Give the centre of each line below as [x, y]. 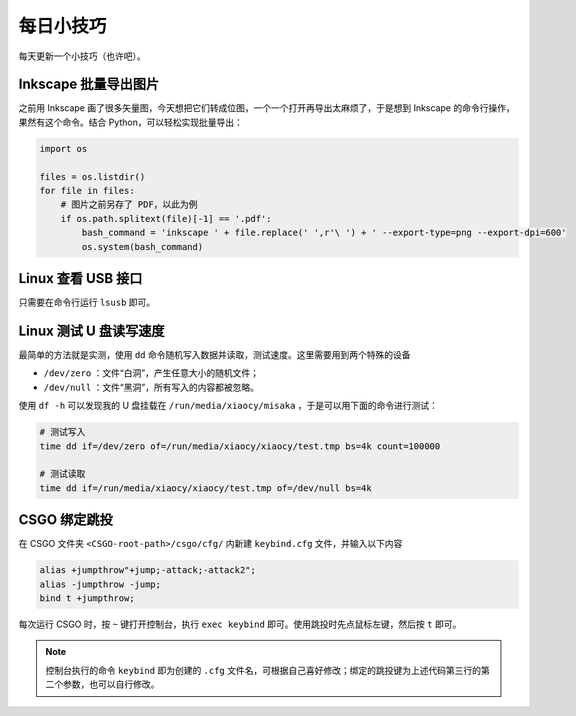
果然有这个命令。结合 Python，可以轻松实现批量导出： [131, 122]
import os [63, 148]
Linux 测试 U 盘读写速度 [91, 330]
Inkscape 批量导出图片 [89, 84]
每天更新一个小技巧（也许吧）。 [82, 56]
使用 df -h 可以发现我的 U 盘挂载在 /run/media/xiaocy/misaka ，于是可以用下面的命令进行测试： [228, 406]
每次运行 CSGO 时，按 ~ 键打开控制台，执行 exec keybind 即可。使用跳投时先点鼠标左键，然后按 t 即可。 [240, 624]
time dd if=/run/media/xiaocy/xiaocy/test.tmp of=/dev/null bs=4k [205, 488]
